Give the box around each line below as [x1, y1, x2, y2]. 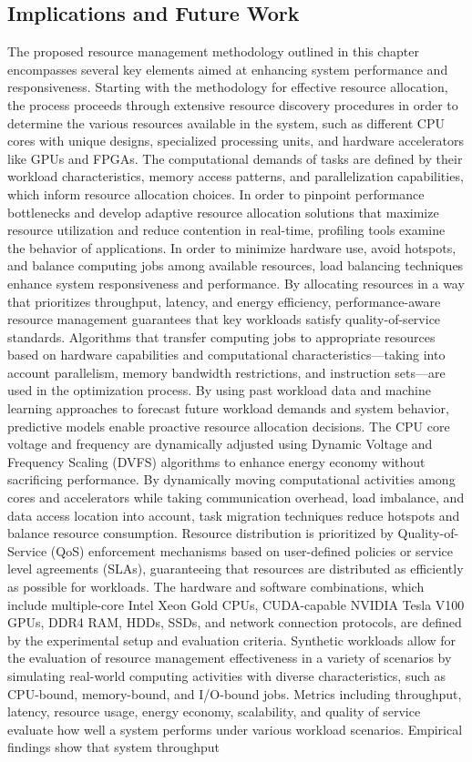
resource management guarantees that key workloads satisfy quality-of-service [7, 310, 441, 329]
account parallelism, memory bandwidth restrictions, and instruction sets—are [7, 362, 446, 381]
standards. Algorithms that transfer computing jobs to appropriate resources [7, 327, 436, 346]
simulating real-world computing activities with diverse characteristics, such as [7, 665, 446, 685]
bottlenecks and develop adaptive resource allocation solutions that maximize [7, 202, 439, 221]
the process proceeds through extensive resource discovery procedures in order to [7, 95, 458, 114]
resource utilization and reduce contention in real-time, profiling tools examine [7, 220, 446, 239]
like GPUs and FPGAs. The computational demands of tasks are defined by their [7, 148, 463, 168]
